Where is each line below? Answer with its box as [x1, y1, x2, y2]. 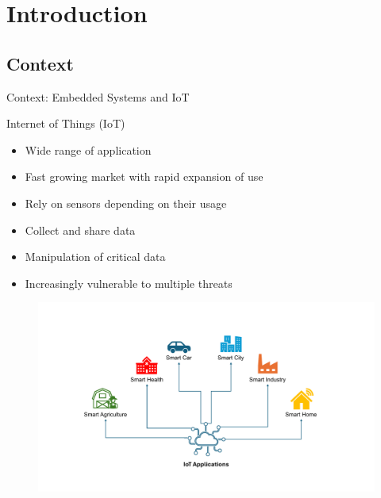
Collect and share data [25, 221, 136, 238]
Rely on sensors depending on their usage [25, 194, 227, 211]
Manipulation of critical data [25, 248, 166, 265]
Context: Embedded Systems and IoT [6, 88, 190, 105]
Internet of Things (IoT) [6, 115, 125, 132]
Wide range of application [25, 141, 152, 158]
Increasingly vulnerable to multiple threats [25, 274, 233, 291]
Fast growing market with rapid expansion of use [25, 168, 264, 185]
